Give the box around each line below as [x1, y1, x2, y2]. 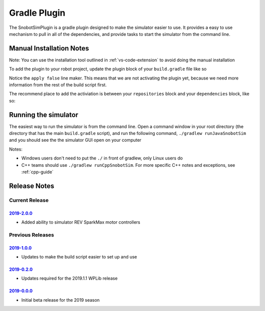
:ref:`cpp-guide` [21, 169, 54, 175]
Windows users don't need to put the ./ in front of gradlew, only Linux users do [21, 155, 183, 161]
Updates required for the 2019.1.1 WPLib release [21, 275, 118, 282]
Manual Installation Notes [9, 44, 89, 52]
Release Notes [9, 181, 54, 190]
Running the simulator [9, 110, 79, 119]
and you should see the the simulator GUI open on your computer [9, 137, 142, 143]
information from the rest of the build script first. [9, 82, 107, 88]
